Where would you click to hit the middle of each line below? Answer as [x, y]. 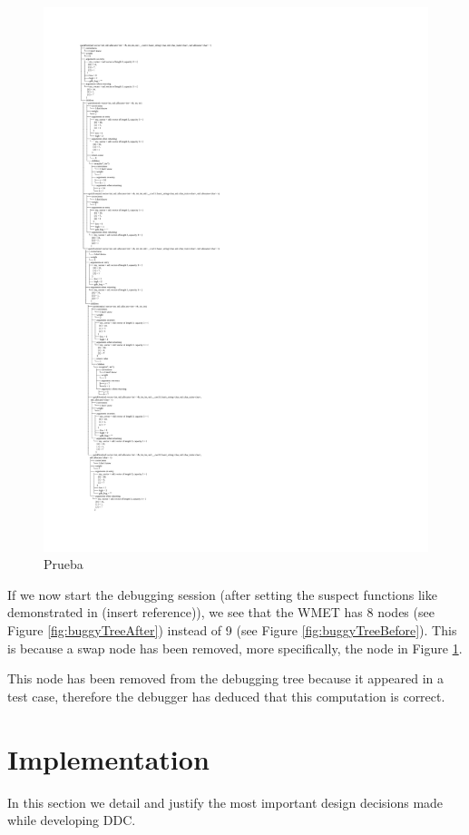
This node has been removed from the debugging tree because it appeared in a [226, 678]
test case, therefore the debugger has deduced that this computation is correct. [226, 696]
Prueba [64, 564]
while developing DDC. [72, 820]
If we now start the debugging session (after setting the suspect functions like [222, 594]
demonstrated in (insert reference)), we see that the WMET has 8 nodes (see [221, 612]
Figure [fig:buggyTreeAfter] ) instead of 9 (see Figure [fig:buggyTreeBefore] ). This [232, 630]
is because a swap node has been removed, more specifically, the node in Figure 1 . [235, 648]
